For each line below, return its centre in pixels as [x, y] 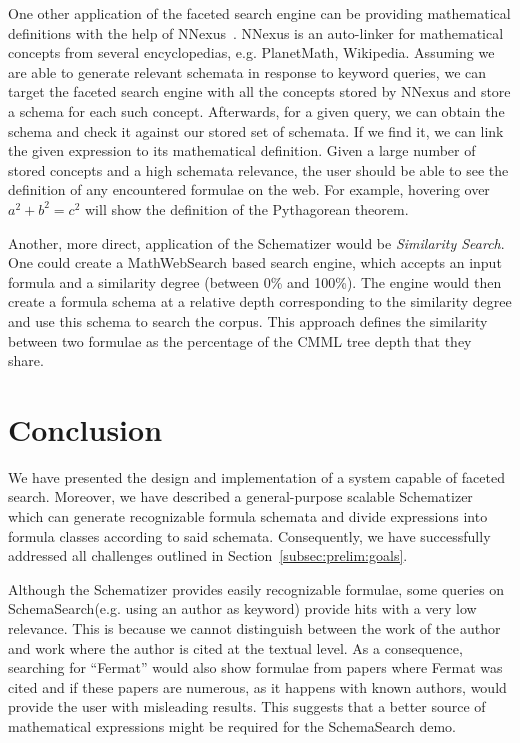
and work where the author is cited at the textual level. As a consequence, [235, 647]
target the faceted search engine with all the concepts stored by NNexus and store [259, 91]
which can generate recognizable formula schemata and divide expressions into [248, 516]
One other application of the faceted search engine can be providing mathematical [259, 13]
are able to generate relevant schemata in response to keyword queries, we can [247, 71]
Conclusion [85, 428]
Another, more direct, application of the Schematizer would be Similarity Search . [256, 242]
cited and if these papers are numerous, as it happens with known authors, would [257, 686]
